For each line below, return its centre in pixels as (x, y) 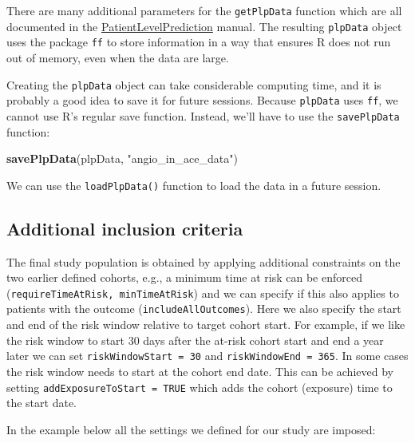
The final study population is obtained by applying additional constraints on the (204, 261)
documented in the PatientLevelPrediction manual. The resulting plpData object (204, 26)
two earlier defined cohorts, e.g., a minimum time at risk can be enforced (184, 277)
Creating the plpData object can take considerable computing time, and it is (194, 84)
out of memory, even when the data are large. (118, 57)
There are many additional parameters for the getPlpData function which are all (204, 10)
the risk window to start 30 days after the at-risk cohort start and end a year (195, 340)
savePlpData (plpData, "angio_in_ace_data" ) (122, 158)
